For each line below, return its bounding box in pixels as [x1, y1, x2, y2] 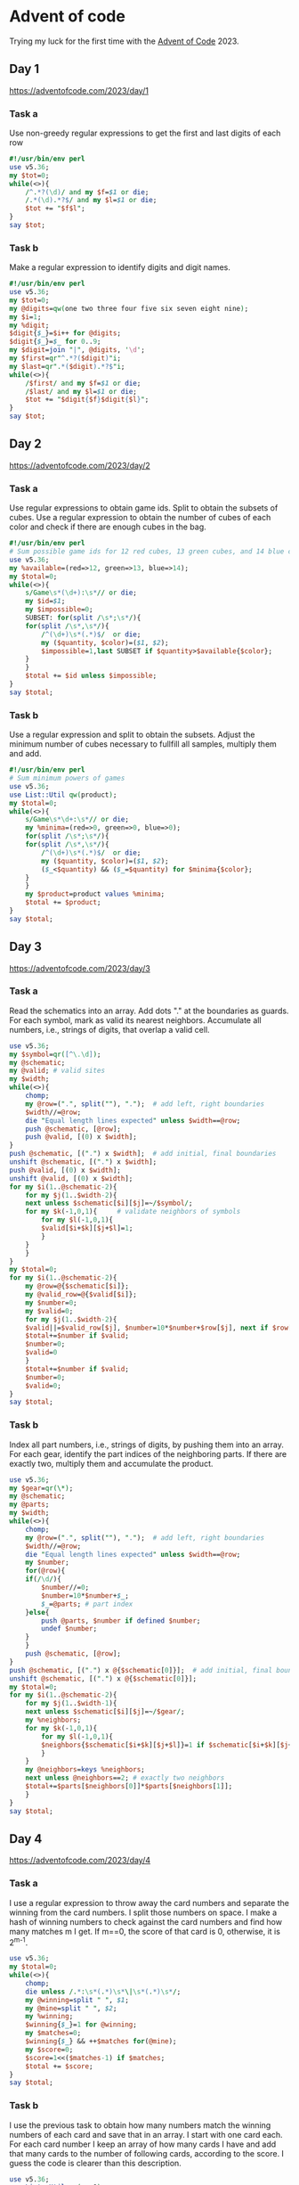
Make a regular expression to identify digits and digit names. [9, 262, 231, 273]
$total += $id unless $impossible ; [25, 671, 158, 681]
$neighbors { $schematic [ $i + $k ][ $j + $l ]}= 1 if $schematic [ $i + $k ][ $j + [41, 1740, 293, 1749]
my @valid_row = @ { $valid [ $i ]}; [25, 1290, 138, 1299]
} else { [25, 1608, 50, 1616]
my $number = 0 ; [25, 1298, 77, 1307]
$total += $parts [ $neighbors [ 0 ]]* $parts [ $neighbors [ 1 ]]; [25, 1782, 233, 1791]
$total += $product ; [25, 898, 101, 907]
